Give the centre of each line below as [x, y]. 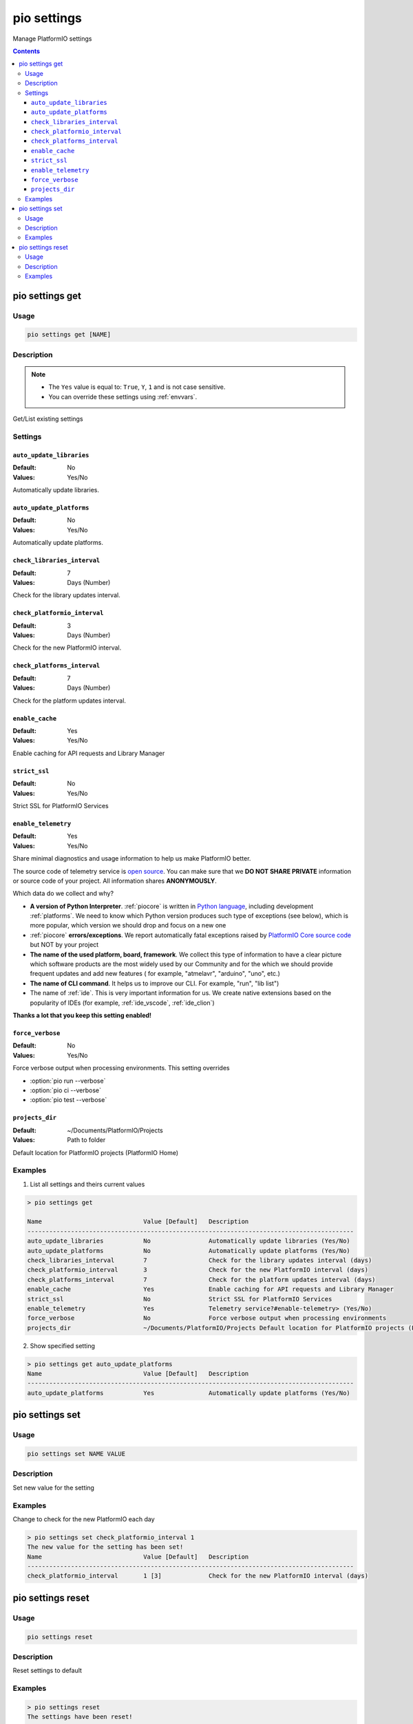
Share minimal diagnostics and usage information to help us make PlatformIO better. [132, 859]
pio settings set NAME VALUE [76, 1454]
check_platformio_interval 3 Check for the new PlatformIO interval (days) [198, 1270]
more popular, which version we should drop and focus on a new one [128, 925]
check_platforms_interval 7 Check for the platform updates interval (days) [201, 1280]
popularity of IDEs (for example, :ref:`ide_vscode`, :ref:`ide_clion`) [122, 1003]
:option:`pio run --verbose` [68, 1081]
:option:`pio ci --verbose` [65, 1090]
